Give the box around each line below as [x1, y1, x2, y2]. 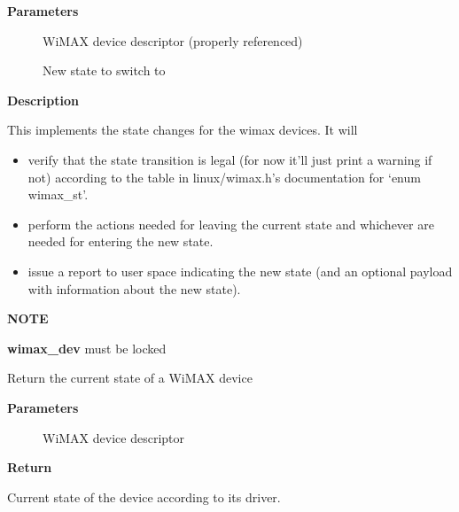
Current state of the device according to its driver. [7, 487, 281, 506]
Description [7, 90, 80, 109]
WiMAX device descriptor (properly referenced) [43, 31, 303, 50]
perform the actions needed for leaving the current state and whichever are [27, 214, 434, 233]
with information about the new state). [27, 279, 241, 298]
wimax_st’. [27, 185, 89, 204]
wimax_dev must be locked [7, 338, 167, 357]
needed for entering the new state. [27, 232, 214, 251]
